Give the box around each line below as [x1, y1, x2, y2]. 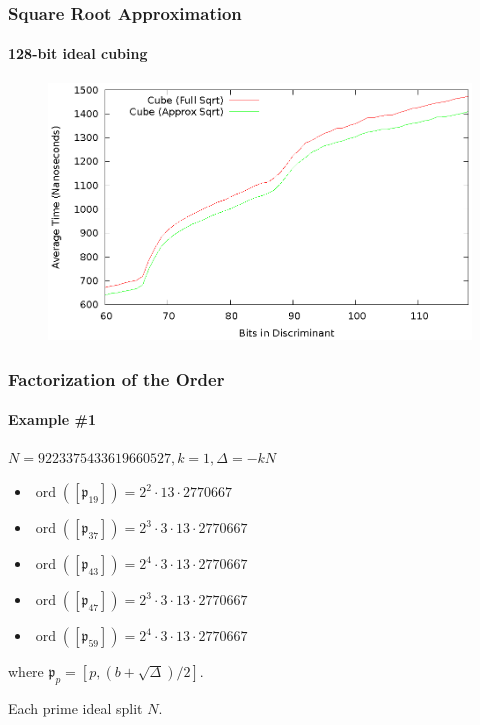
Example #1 [8, 409, 96, 430]
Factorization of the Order [8, 366, 225, 391]
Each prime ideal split [8, 697, 143, 718]
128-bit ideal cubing [8, 43, 148, 64]
